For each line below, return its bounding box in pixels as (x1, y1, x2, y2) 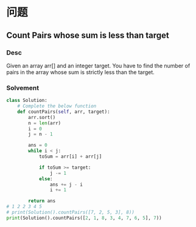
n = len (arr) (28, 120, 61, 126)
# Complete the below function (17, 103, 97, 109)
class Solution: (6, 98, 47, 104)
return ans (28, 198, 56, 204)
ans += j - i (49, 181, 83, 188)
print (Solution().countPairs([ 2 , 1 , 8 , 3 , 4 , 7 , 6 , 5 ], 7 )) (6, 215, 163, 221)
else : (38, 175, 53, 182)
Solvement (6, 83, 40, 92)
